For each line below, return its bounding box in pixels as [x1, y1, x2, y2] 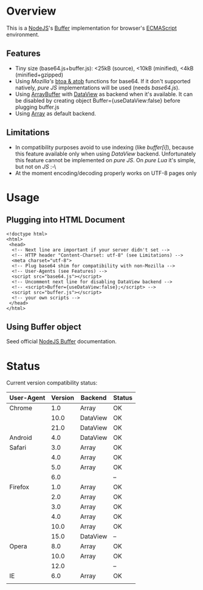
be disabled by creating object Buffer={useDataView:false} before [15, 97, 181, 104]
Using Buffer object [6, 321, 81, 332]
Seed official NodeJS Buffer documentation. [6, 338, 117, 345]
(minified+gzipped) [15, 71, 64, 78]
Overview [6, 4, 57, 18]
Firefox [9, 483, 29, 492]
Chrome [9, 404, 32, 413]
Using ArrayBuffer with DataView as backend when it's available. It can [15, 90, 193, 98]
